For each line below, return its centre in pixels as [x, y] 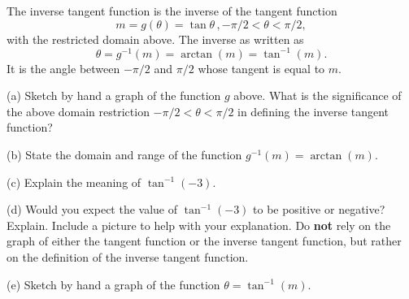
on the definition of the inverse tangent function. [128, 257]
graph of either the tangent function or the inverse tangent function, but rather [204, 241]
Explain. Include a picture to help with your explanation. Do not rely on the [199, 225]
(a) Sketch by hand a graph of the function [114, 95]
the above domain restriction [78, 111]
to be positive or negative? [319, 209]
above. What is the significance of [318, 95]
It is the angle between [63, 68]
